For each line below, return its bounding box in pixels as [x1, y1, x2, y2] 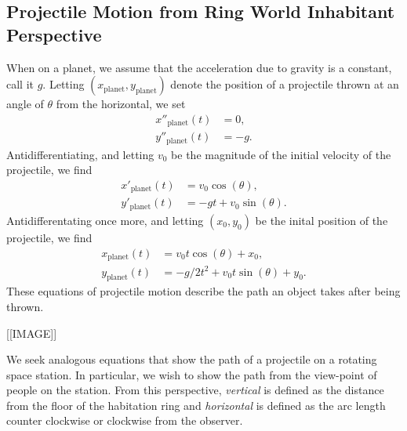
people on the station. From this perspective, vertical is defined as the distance [6, 382, 384, 398]
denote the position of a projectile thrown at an [170, 76, 399, 92]
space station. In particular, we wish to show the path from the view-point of [6, 366, 377, 382]
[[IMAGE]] [6, 324, 57, 341]
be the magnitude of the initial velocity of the [171, 146, 391, 162]
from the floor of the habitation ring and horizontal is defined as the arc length [6, 397, 386, 413]
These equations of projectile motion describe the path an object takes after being [6, 283, 401, 299]
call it [6, 76, 34, 92]
